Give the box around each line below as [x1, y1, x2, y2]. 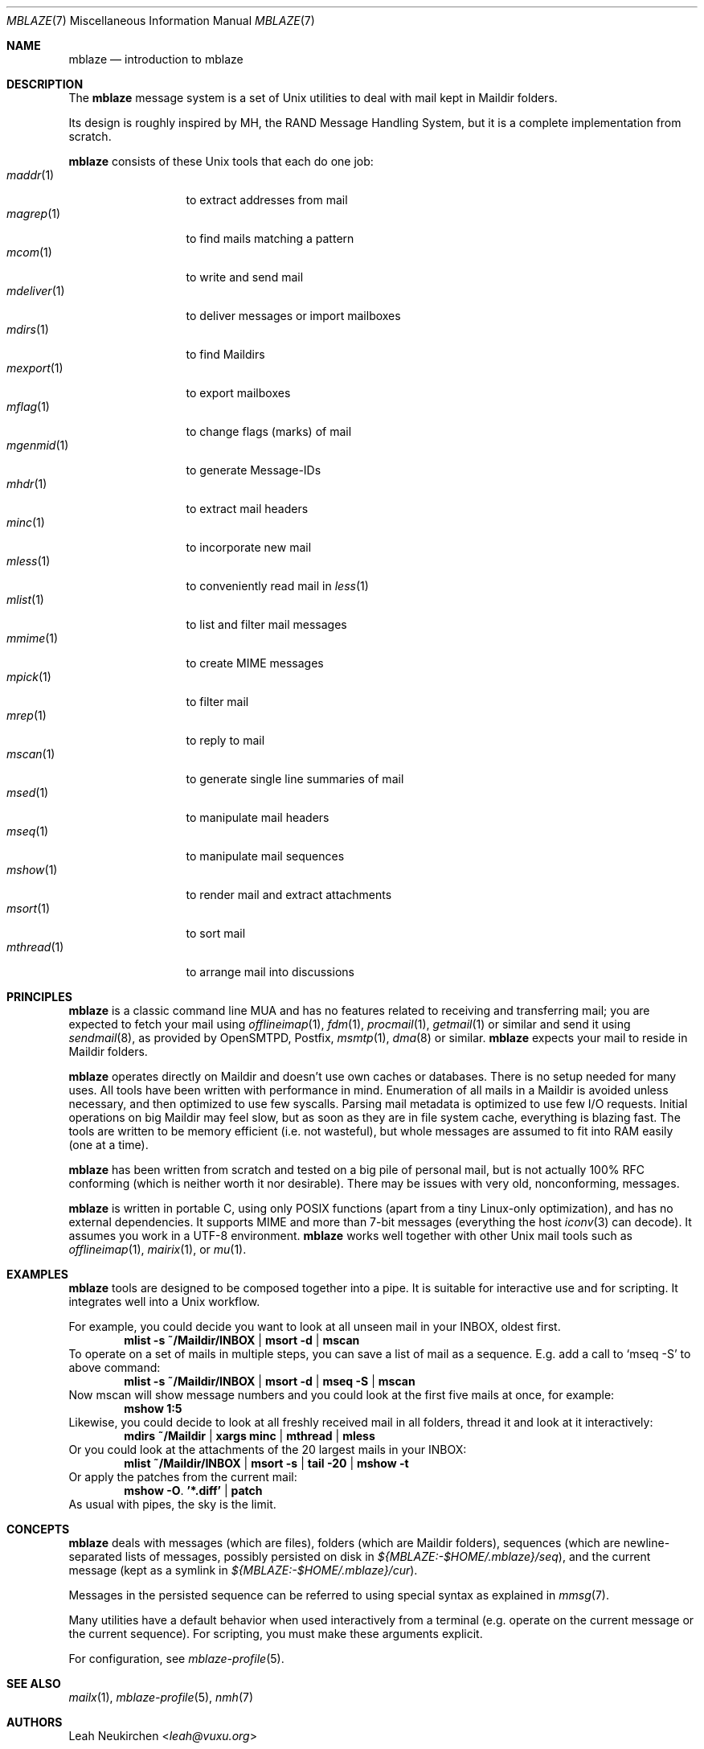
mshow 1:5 [124, 1402, 182, 1415]
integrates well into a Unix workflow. [68, 1295, 260, 1308]
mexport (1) [6, 361, 63, 375]
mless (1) [6, 554, 51, 568]
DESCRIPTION [6, 77, 84, 91]
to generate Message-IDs [186, 463, 321, 477]
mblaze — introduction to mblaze [68, 52, 244, 66]
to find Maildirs [186, 347, 265, 361]
